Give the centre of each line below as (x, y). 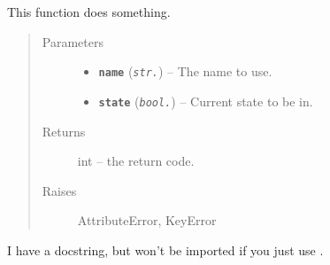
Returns (64, 131)
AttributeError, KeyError (147, 220)
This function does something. (89, 12)
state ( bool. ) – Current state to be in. (206, 101)
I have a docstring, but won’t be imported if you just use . (165, 249)
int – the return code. (136, 161)
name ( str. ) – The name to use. (185, 71)
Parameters (73, 41)
